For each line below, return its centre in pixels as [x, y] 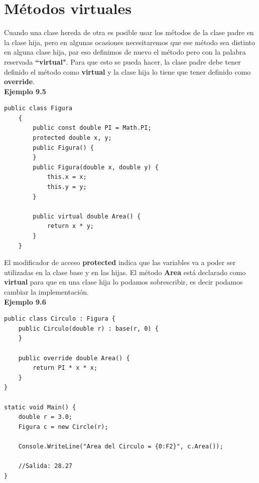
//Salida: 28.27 [45, 466]
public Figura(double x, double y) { [96, 167]
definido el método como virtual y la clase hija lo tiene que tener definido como [127, 71]
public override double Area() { [74, 358]
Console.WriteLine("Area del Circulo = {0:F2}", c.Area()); [121, 446]
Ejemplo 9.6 [25, 301]
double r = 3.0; [45, 417]
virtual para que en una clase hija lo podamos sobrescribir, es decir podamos [123, 282]
